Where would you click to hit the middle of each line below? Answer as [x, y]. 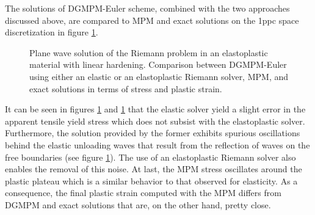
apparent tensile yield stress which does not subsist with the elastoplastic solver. [155, 121]
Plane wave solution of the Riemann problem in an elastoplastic [149, 52]
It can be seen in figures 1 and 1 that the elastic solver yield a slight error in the [155, 109]
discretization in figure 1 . [52, 32]
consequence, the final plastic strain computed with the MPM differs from [143, 193]
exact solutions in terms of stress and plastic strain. [126, 88]
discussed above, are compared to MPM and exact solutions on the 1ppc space [152, 20]
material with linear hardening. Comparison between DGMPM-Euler [158, 64]
